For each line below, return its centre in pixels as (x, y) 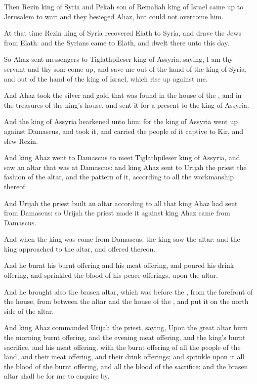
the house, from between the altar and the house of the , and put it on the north (126, 301)
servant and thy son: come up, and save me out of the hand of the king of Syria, (126, 68)
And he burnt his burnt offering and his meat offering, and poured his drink (119, 265)
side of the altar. (29, 311)
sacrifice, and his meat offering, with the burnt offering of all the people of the (122, 347)
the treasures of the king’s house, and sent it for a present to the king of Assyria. (127, 105)
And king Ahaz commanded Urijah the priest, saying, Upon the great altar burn (126, 327)
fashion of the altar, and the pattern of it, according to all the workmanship (119, 177)
